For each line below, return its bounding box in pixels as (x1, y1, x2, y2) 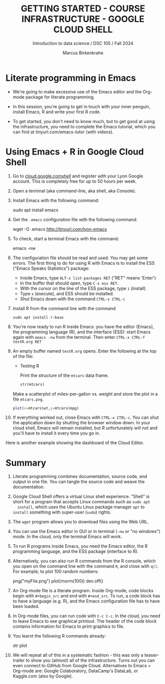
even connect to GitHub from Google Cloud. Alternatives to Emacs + (12, 663, 151, 669)
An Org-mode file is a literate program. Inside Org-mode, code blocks (12, 588, 154, 594)
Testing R (20, 362, 39, 368)
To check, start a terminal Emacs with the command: (12, 236, 119, 241)
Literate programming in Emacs (5, 72, 137, 83)
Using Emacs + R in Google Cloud (5, 146, 144, 157)
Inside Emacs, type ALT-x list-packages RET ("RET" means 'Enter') (20, 275, 156, 281)
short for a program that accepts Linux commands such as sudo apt (12, 499, 150, 505)
